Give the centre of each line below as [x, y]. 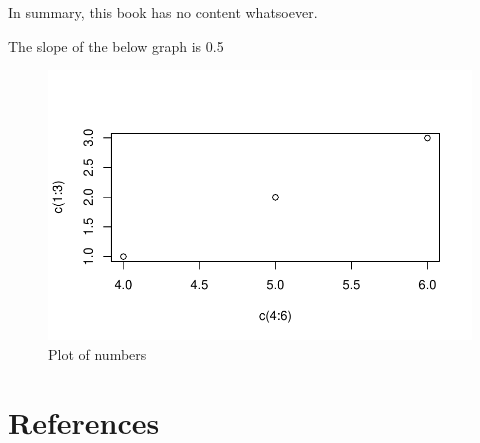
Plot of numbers [97, 353]
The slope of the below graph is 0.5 [116, 45]
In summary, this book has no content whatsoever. [163, 12]
